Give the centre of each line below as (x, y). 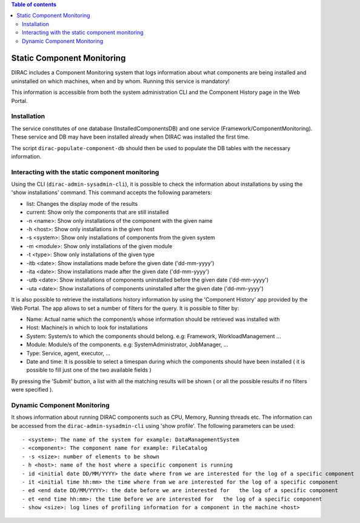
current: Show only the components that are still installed (98, 212)
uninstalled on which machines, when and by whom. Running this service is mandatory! (121, 81)
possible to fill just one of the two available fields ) (89, 370)
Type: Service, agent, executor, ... (68, 353)
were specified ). (32, 390)
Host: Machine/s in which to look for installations (87, 327)
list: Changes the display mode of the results (82, 203)
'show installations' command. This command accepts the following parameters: (112, 192)
